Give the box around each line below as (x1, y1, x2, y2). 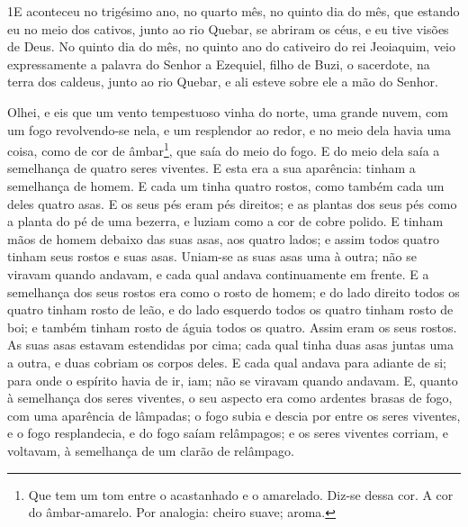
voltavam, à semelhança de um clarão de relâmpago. (7, 441, 295, 459)
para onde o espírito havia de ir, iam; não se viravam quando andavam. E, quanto (7, 370, 458, 389)
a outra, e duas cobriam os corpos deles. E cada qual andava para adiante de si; (7, 352, 446, 371)
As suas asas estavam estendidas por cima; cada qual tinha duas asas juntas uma (7, 335, 454, 354)
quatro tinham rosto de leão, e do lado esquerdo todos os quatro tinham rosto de (7, 300, 454, 319)
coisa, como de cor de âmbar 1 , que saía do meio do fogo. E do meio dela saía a (7, 139, 440, 159)
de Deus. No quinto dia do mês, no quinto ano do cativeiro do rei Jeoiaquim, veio (7, 37, 456, 56)
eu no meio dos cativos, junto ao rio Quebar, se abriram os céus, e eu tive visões (7, 19, 449, 38)
